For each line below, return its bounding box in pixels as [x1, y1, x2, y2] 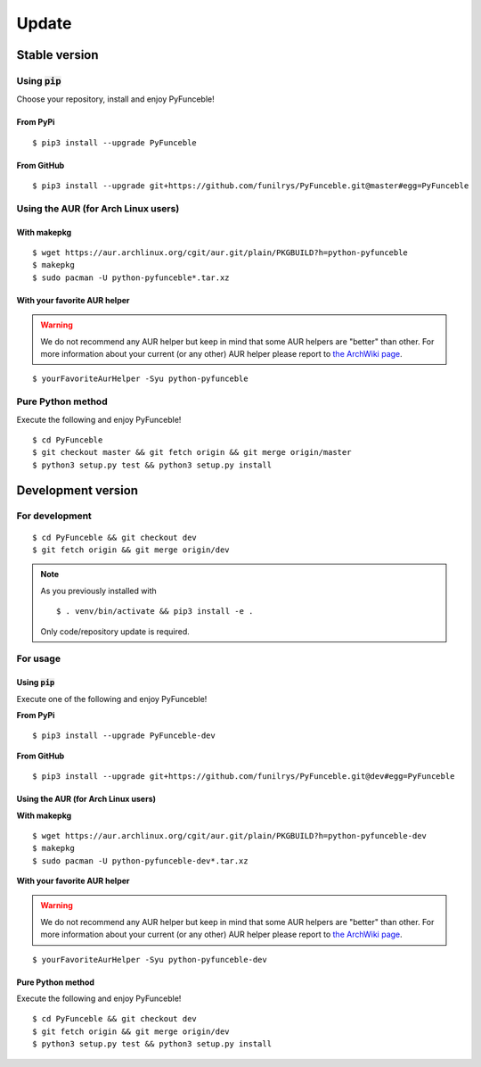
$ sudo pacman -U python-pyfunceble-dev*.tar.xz [32, 856, 249, 865]
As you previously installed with [40, 585, 157, 596]
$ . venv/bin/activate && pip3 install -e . [56, 607, 254, 616]
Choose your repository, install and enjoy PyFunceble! [16, 94, 215, 104]
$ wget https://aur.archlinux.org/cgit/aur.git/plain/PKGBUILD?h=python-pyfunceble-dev [32, 831, 428, 840]
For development [16, 509, 93, 522]
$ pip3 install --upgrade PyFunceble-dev [32, 731, 216, 740]
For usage [16, 652, 61, 665]
